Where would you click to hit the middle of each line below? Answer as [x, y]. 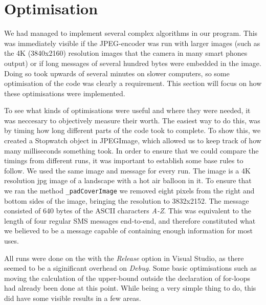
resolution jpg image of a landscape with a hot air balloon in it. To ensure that [128, 180]
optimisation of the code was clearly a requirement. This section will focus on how [133, 83]
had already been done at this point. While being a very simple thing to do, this [130, 288]
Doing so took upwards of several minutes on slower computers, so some [117, 73]
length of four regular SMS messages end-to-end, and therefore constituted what [130, 220]
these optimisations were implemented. [65, 93]
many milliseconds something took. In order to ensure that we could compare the [131, 150]
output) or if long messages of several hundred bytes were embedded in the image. [133, 63]
